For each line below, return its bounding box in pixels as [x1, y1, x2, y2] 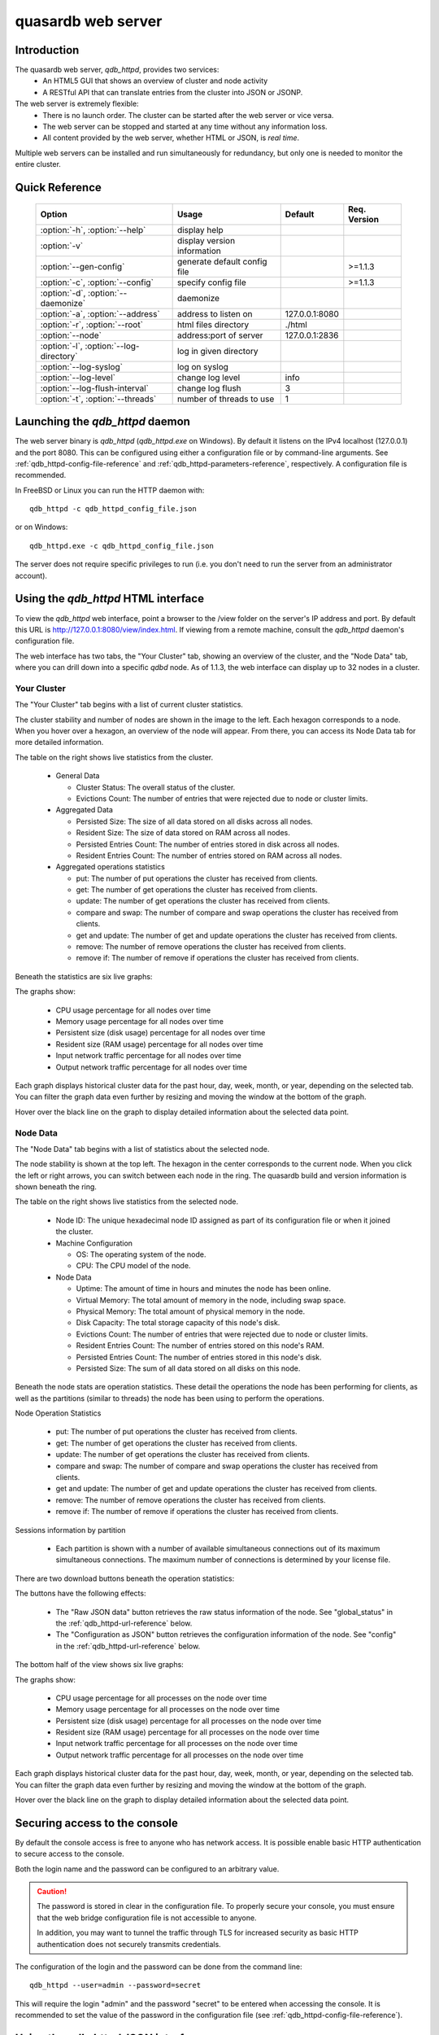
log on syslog [176, 361, 229, 372]
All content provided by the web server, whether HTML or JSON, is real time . [42, 133, 300, 142]
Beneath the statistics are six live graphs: [15, 971, 153, 981]
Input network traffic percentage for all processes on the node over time [55, 1739, 298, 1748]
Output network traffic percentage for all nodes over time [55, 1062, 248, 1072]
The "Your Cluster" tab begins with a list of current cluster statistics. [15, 700, 244, 710]
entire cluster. [15, 160, 61, 169]
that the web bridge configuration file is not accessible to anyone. [37, 1913, 257, 1923]
